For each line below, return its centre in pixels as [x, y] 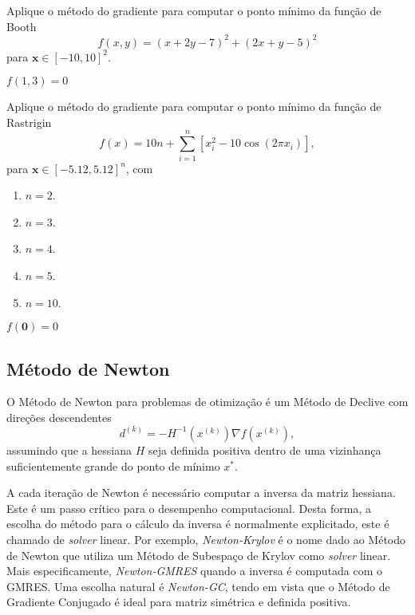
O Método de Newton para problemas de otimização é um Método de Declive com [207, 402]
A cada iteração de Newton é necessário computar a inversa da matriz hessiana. [201, 493]
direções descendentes [59, 417]
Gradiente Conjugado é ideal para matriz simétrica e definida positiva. [179, 602]
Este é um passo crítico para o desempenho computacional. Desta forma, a [189, 508]
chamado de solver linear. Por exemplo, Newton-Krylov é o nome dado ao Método [206, 539]
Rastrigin [29, 122]
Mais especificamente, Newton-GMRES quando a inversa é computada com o [195, 571]
